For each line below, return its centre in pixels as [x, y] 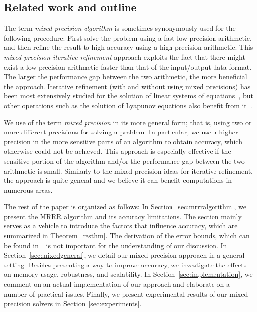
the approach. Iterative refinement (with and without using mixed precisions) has [127, 86]
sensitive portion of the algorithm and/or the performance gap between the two [124, 160]
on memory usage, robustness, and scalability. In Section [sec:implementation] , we [128, 274]
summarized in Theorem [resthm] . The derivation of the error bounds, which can [127, 236]
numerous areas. [28, 190]
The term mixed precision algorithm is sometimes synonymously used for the [120, 28]
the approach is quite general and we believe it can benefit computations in [118, 180]
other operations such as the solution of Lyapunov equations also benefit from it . [128, 105]
